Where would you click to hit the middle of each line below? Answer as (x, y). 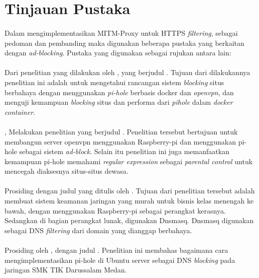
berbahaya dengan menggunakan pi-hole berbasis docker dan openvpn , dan (119, 92)
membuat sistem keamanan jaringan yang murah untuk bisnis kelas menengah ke (129, 201)
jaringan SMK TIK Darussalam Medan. (66, 270)
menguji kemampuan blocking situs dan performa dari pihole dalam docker (119, 102)
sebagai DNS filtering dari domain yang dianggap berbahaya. (98, 230)
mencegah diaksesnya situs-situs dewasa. (67, 171)
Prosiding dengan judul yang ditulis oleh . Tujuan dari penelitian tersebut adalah (130, 191)
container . (20, 112)
